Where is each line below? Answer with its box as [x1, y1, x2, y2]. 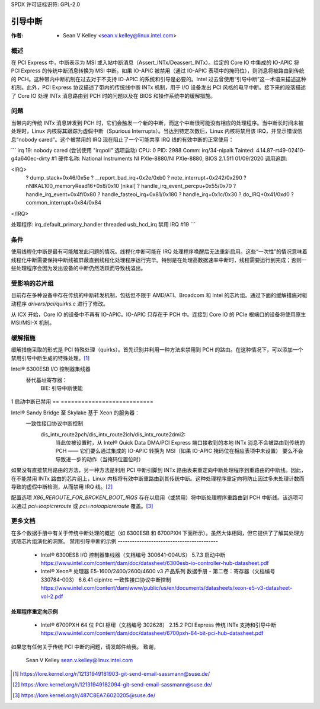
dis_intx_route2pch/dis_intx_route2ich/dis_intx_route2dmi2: [40, 430, 186, 438]
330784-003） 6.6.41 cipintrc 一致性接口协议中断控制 [40, 576, 171, 583]
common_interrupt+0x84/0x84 [25, 199, 102, 206]
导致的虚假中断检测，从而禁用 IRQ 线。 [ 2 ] [11, 483, 113, 490]
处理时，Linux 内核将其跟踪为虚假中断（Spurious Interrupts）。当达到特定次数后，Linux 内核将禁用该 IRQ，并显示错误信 [11, 127, 302, 135]
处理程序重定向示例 [11, 608, 58, 615]
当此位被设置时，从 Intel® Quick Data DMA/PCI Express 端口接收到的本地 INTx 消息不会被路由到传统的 [55, 439, 305, 446]
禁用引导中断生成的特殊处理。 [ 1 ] [11, 354, 90, 362]
